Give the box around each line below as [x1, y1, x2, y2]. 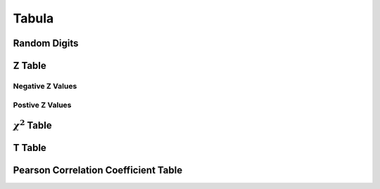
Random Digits [13, 37, 79, 49]
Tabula [13, 11, 54, 26]
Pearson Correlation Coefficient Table [13, 164, 183, 176]
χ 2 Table [13, 118, 52, 131]
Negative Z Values [13, 81, 77, 91]
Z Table [13, 60, 47, 72]
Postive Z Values [13, 100, 72, 110]
